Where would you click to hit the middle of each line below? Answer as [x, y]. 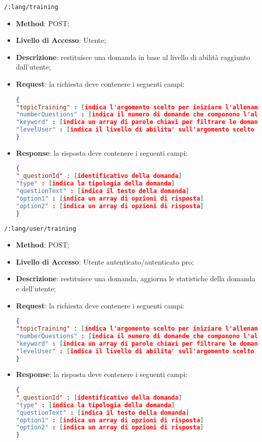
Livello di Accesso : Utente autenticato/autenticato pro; [105, 261]
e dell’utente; [36, 289]
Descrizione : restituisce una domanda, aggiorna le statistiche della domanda [136, 278]
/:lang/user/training [40, 229]
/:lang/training [31, 7]
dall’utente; [33, 67]
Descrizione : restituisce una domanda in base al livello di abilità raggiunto [133, 57]
